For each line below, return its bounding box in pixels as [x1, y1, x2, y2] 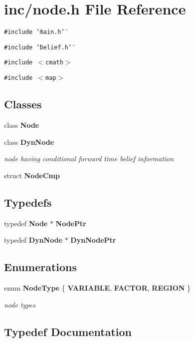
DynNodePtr [70, 235, 116, 245]
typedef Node [4, 218, 48, 228]
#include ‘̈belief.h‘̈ [4, 43, 72, 51]
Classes [4, 96, 42, 112]
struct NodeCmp [4, 170, 60, 180]
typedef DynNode [4, 235, 63, 245]
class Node [4, 119, 39, 130]
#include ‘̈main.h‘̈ [4, 28, 65, 36]
